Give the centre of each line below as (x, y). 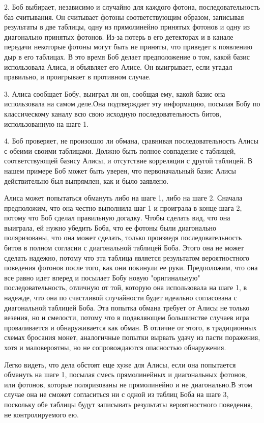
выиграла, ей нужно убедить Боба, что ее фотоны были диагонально (110, 227)
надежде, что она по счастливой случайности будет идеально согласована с (121, 298)
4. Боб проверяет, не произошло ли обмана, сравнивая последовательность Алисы (131, 141)
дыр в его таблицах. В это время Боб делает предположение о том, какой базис (127, 56)
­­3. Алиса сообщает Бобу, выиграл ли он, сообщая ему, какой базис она (115, 93)
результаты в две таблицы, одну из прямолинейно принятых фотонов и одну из (127, 27)
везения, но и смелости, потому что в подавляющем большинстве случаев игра (127, 317)
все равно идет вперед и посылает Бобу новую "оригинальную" (102, 277)
